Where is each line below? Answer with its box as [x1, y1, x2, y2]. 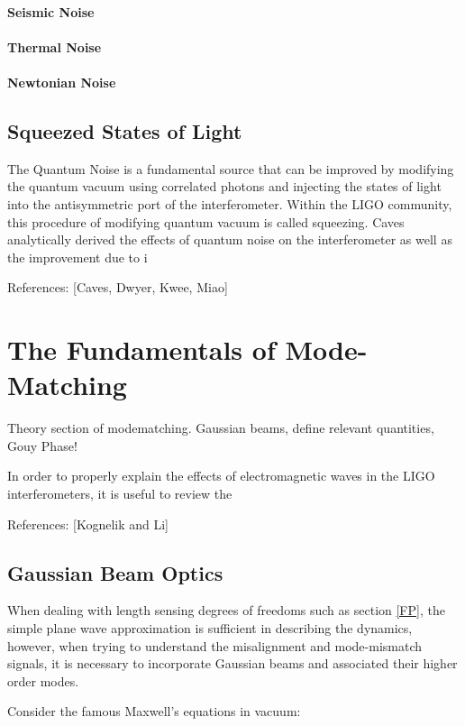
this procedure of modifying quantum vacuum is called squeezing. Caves [7, 212, 405, 231]
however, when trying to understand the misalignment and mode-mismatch [7, 636, 423, 655]
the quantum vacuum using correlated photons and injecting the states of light [7, 177, 442, 196]
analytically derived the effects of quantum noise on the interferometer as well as [7, 230, 452, 249]
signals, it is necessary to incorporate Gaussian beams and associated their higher [7, 654, 458, 673]
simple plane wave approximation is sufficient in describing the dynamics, [7, 619, 413, 637]
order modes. [7, 671, 79, 690]
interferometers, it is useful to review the [7, 484, 232, 503]
